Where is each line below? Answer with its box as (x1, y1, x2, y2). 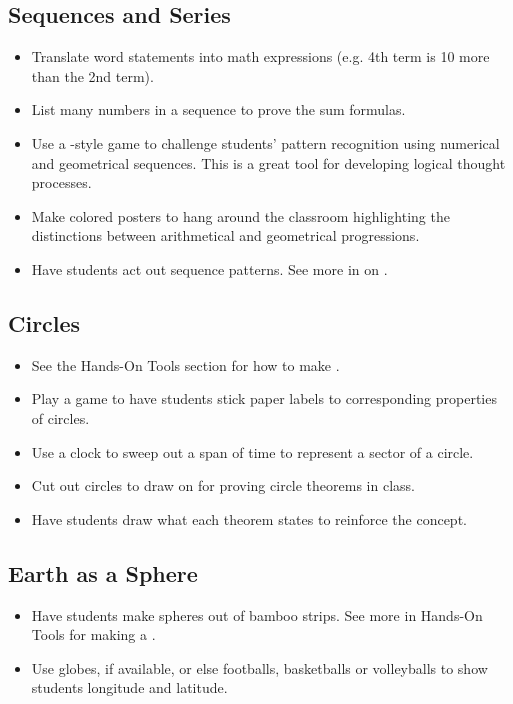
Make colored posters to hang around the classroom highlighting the (31, 205, 450, 226)
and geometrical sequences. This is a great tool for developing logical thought (31, 152, 506, 173)
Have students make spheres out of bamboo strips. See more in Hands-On (31, 604, 483, 625)
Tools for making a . (31, 624, 156, 645)
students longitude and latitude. (31, 677, 228, 698)
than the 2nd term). (31, 65, 154, 86)
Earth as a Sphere (8, 557, 198, 588)
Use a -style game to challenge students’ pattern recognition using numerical (31, 132, 500, 153)
